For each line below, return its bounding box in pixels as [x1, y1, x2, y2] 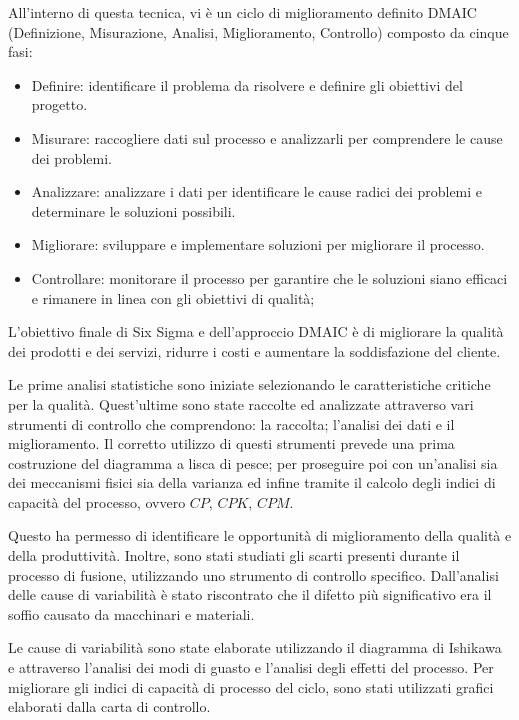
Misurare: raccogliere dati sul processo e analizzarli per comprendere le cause [31, 127, 503, 148]
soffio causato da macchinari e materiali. [8, 603, 255, 624]
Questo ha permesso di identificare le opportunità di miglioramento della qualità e [8, 525, 512, 546]
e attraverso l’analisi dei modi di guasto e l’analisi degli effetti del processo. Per [8, 657, 494, 678]
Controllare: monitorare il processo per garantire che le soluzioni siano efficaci [31, 267, 508, 288]
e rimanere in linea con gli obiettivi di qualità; [31, 287, 315, 308]
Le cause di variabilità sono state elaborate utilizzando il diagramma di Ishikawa [8, 637, 502, 658]
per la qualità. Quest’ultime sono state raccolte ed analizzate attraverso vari [8, 393, 474, 414]
